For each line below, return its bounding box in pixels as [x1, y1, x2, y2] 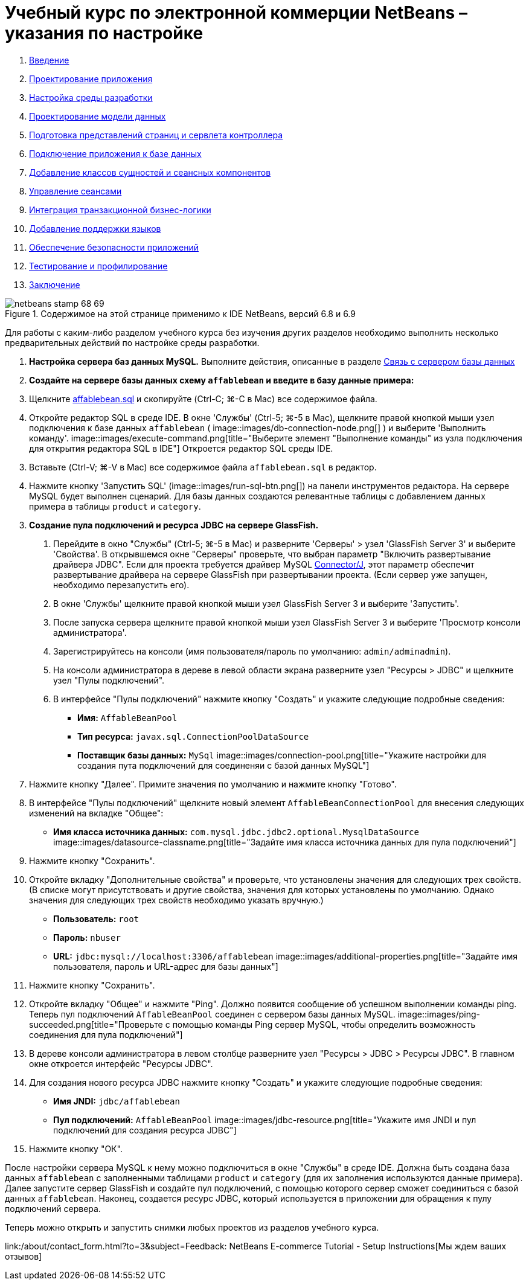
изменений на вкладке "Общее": [29, 807, 164, 818]
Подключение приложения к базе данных [29, 148, 202, 159]
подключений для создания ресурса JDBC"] [53, 1124, 237, 1135]
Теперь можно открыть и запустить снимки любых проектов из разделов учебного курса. [5, 1222, 379, 1232]
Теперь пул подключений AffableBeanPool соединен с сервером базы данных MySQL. [29, 1008, 396, 1019]
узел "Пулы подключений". [53, 675, 165, 685]
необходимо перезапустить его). [53, 579, 190, 590]
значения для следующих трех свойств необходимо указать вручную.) [29, 894, 324, 905]
